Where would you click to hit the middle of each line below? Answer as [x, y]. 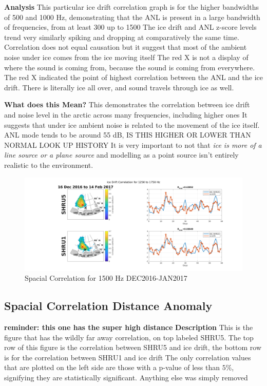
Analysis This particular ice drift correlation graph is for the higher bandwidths [132, 7]
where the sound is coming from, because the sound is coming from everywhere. [130, 67]
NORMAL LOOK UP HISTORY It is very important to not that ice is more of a [133, 144]
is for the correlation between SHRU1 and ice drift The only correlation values [128, 357]
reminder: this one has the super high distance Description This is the [129, 327]
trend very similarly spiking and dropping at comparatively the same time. [122, 37]
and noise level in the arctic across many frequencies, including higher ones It [126, 114]
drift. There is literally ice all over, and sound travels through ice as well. [119, 87]
